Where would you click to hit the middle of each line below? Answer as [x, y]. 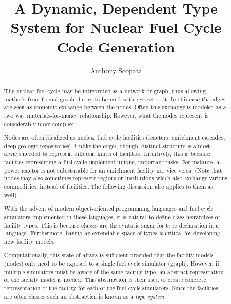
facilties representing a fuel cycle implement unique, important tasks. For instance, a [112, 162]
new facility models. [29, 241]
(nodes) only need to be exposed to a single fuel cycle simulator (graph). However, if [112, 264]
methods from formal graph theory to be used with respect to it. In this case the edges [115, 99]
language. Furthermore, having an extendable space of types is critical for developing [112, 233]
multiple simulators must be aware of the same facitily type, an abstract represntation [114, 271]
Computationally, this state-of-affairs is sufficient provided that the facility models [109, 255]
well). [11, 194]
